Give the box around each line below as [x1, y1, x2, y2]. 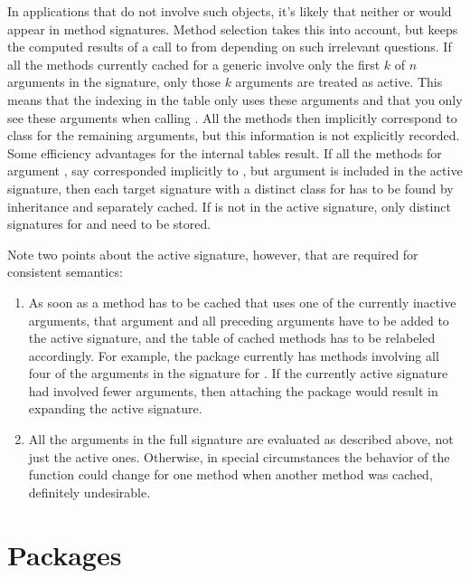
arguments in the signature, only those [7, 72, 221, 91]
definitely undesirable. [28, 482, 151, 501]
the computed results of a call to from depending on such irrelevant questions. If [7, 37, 452, 56]
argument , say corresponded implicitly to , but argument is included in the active [7, 161, 463, 180]
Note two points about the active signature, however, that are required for [7, 244, 418, 263]
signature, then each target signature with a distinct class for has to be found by [7, 178, 454, 197]
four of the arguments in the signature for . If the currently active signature [28, 364, 448, 383]
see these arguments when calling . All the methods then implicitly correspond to [7, 108, 457, 127]
